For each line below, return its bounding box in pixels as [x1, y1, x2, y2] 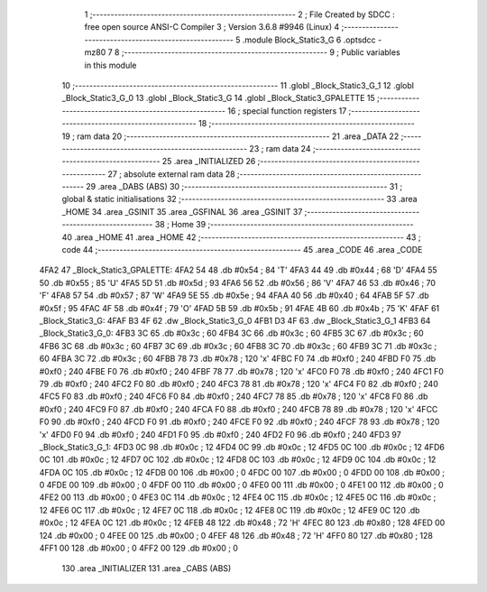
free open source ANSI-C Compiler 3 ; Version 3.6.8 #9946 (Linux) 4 [84, 22, 340, 32]
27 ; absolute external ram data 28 [107, 168, 235, 180]
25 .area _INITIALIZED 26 [161, 156, 256, 167]
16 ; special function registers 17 [226, 105, 347, 116]
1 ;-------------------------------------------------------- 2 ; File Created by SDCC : [84, 9, 396, 20]
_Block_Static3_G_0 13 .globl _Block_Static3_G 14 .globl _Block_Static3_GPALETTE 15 [61, 93, 376, 104]
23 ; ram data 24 [249, 143, 311, 153]
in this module [84, 60, 137, 70]
